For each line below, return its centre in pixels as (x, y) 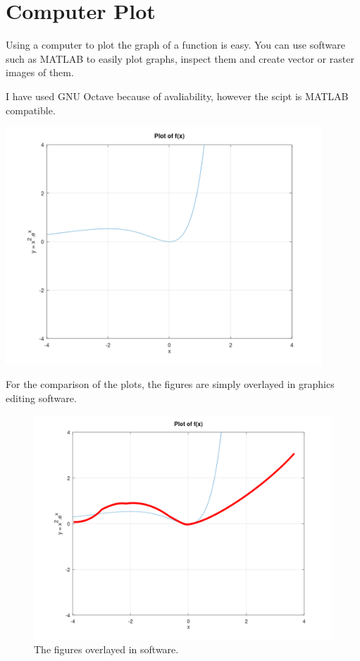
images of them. (40, 72)
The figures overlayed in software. (106, 649)
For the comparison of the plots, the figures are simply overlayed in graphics (170, 384)
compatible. (31, 110)
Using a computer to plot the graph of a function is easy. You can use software (175, 45)
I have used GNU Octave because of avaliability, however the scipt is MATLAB (177, 96)
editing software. (41, 398)
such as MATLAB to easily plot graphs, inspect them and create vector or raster (180, 58)
